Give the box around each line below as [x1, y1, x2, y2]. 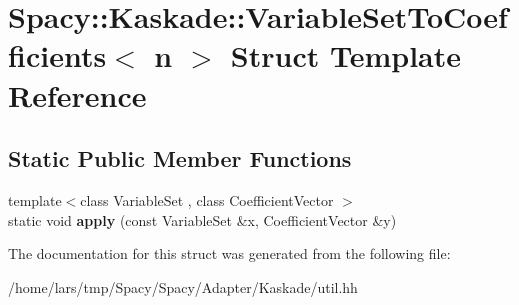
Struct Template [230, 35, 462, 76]
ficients [8, 35, 107, 76]
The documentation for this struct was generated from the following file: [8, 243, 451, 264]
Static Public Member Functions [8, 143, 352, 174]
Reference [8, 74, 147, 115]
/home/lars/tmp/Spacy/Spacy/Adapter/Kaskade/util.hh [8, 276, 358, 297]
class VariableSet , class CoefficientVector [80, 189, 334, 210]
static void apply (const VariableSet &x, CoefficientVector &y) [8, 209, 397, 230]
